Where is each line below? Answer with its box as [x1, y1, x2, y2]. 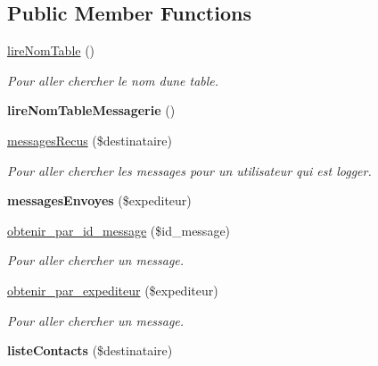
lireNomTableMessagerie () [7, 101, 176, 120]
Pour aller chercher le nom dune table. [7, 71, 219, 89]
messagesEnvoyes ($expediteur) [7, 191, 192, 210]
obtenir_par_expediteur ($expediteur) [7, 280, 218, 299]
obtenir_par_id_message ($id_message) [7, 220, 231, 239]
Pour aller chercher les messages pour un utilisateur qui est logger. [7, 161, 372, 179]
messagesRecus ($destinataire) [7, 130, 172, 149]
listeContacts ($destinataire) [7, 341, 173, 360]
